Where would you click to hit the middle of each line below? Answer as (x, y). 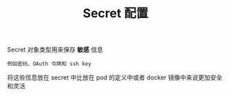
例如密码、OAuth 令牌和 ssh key (49, 64)
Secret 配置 (116, 13)
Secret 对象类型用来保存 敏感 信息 (55, 50)
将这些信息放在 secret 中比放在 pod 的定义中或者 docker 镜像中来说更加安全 (115, 77)
